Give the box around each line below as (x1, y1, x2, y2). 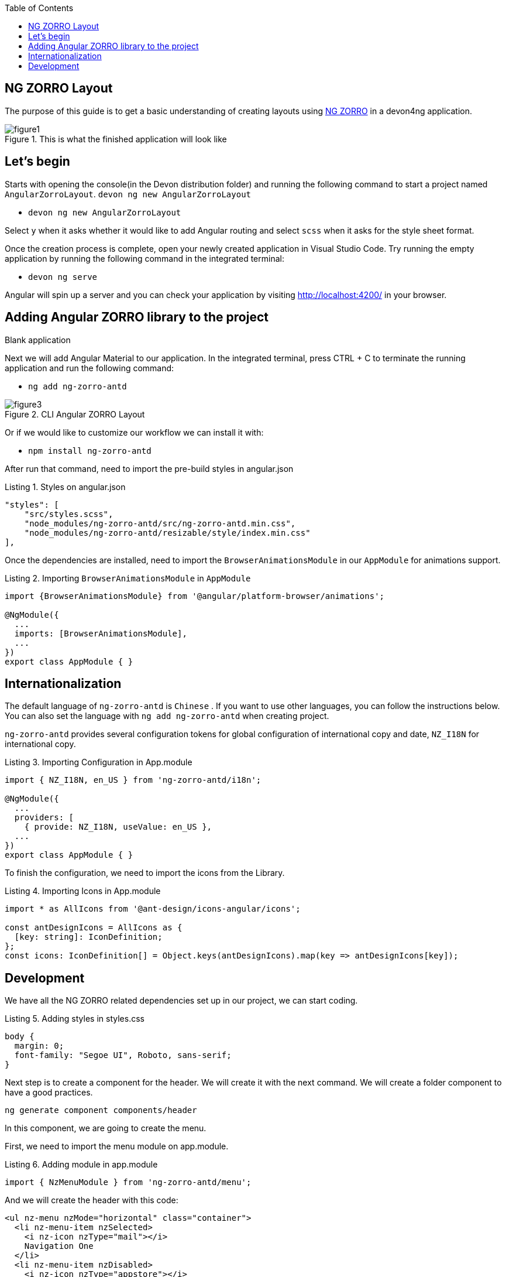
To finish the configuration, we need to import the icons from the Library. (5, 868, 285, 878)
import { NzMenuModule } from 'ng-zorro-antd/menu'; (5, 1177, 252, 1187)
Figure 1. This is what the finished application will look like (5, 133, 227, 144)
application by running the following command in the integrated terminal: (5, 253, 284, 263)
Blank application (5, 334, 71, 345)
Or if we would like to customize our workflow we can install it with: (5, 427, 264, 437)
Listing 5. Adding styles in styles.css (5, 1014, 144, 1024)
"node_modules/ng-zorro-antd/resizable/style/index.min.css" (24, 528, 311, 537)
